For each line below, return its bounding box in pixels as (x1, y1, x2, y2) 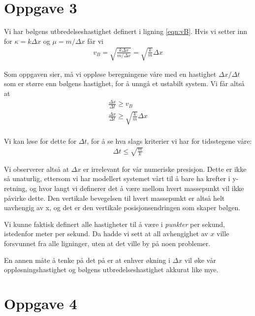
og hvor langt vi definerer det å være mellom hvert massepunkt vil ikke (30, 183, 244, 193)
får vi (87, 35, 103, 46)
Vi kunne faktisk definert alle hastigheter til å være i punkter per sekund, (4, 219, 225, 229)
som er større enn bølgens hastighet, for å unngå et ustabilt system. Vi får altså (4, 78, 245, 89)
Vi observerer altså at (4, 163, 69, 174)
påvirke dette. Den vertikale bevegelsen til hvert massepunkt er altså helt (4, 192, 225, 203)
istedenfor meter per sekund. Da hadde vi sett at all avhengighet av (4, 228, 208, 239)
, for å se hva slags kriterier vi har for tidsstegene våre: (87, 135, 252, 146)
